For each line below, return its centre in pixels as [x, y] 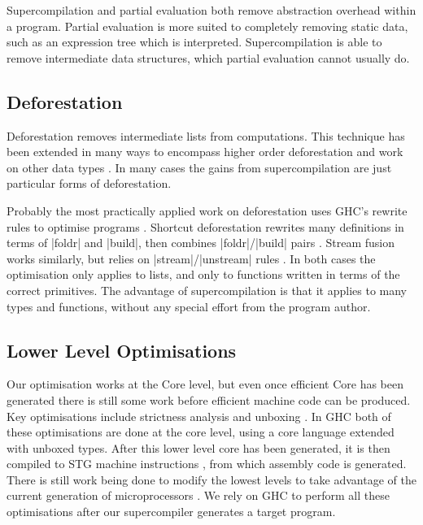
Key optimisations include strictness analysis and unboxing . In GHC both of [199, 416]
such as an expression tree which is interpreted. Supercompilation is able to [194, 42]
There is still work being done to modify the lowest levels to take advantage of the [211, 479]
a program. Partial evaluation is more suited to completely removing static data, [207, 26]
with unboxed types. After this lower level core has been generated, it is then [198, 447]
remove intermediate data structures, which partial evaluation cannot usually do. [208, 57]
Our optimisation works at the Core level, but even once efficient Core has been [205, 384]
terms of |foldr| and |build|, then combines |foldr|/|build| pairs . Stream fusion [201, 243]
